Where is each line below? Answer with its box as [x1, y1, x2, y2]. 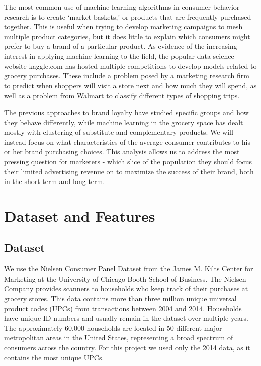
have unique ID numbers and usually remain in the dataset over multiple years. [4, 313, 248, 323]
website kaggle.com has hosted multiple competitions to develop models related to [4, 60, 257, 71]
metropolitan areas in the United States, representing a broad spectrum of [4, 332, 233, 343]
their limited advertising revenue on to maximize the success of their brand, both [4, 166, 254, 176]
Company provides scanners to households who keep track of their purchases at [4, 283, 248, 294]
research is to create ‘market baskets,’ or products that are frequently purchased [4, 11, 251, 22]
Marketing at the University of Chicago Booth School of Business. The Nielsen [4, 273, 246, 284]
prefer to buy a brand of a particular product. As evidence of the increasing [4, 41, 237, 51]
